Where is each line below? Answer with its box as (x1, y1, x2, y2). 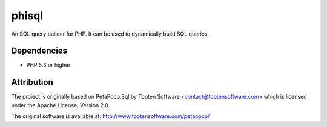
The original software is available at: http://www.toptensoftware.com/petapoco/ (11, 113, 210, 120)
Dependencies (11, 46, 68, 56)
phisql (11, 9, 44, 22)
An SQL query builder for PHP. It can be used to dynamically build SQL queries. (11, 30, 209, 37)
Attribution (11, 77, 54, 87)
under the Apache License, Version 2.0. (11, 101, 110, 108)
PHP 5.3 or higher (26, 61, 71, 69)
